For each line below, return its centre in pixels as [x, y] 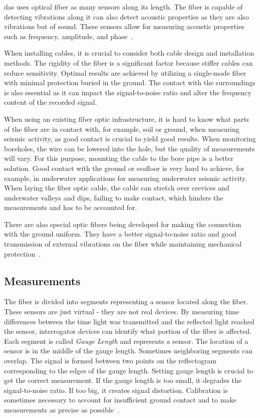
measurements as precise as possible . [62, 409]
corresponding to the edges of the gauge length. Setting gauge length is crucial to [129, 370]
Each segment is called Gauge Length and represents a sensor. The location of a [126, 341]
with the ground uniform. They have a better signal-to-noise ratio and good [120, 234]
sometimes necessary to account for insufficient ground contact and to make [120, 400]
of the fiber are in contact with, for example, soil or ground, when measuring [122, 129]
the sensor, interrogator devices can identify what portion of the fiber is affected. [128, 331]
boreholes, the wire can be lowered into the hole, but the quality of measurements [129, 148]
